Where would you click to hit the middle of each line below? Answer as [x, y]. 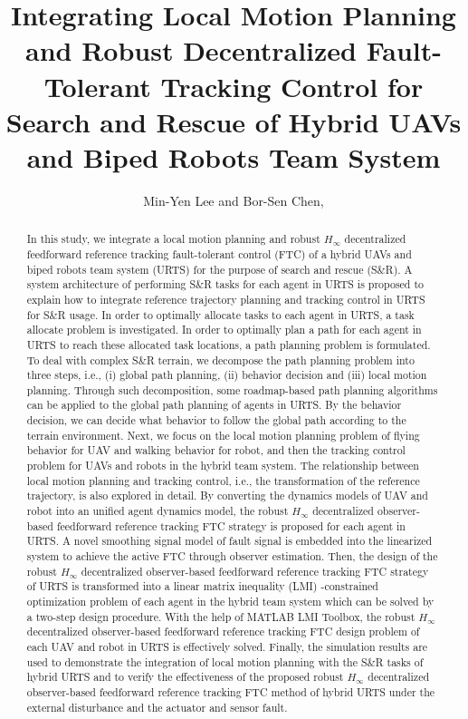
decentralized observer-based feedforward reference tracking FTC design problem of [223, 632]
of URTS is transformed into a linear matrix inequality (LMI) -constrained [202, 586]
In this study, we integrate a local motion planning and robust [173, 239]
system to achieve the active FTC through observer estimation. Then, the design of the [232, 556]
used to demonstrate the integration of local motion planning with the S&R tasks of [225, 661]
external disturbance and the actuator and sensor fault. [157, 707]
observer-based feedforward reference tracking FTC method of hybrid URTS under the [231, 691]
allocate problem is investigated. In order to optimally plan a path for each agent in [224, 330]
